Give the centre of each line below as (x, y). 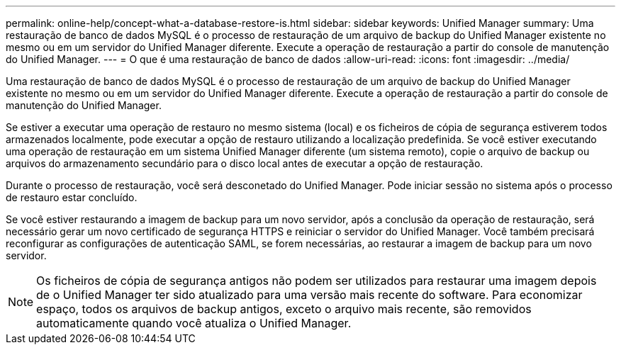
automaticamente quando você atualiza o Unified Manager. (194, 323)
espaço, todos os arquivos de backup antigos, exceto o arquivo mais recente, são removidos (284, 309)
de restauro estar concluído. (72, 197)
